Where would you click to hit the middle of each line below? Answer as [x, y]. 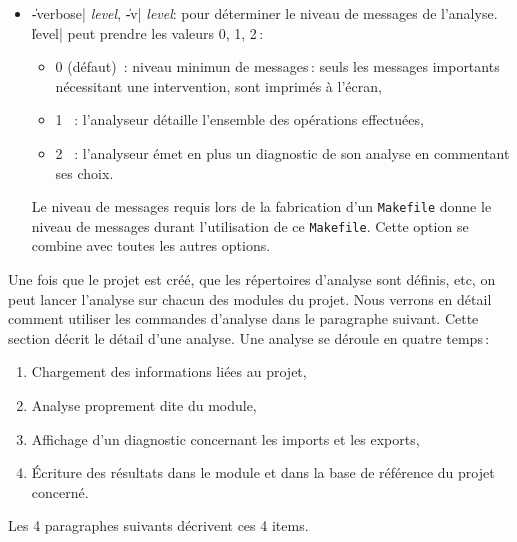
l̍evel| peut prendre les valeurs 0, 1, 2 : [147, 32]
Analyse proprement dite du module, [144, 405]
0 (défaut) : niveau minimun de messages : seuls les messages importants [277, 66]
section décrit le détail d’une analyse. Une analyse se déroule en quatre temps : [249, 337]
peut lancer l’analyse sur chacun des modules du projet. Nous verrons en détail [250, 298]
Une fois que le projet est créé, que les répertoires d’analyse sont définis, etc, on [252, 279]
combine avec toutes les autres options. [151, 245]
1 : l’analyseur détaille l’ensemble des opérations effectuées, [239, 119]
